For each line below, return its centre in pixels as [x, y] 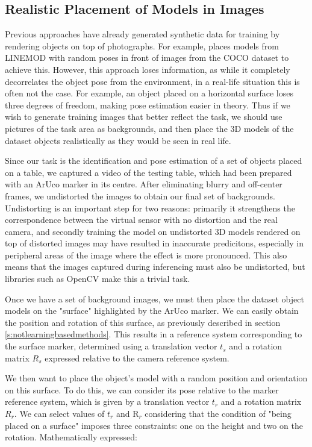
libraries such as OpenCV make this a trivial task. [98, 279]
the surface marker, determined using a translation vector [111, 346]
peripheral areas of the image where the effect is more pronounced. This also [146, 255]
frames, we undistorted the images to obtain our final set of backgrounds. [140, 195]
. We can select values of [59, 414]
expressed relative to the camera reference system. [137, 358]
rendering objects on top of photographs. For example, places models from [142, 45]
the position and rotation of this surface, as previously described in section [143, 322]
